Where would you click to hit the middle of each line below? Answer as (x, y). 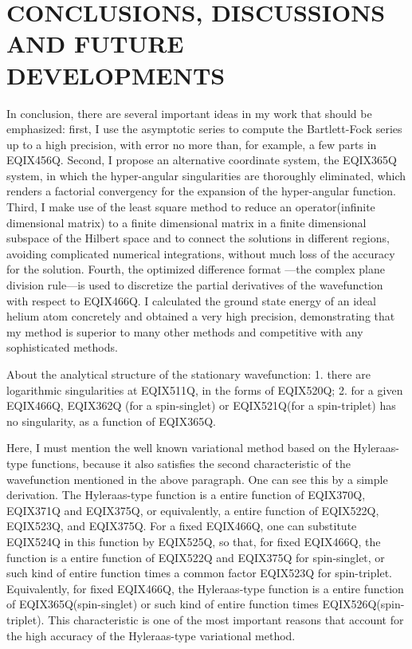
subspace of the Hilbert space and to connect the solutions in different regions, (198, 238)
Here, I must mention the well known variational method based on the (178, 448)
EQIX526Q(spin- (363, 604)
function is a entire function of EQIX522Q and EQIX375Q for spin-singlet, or (196, 557)
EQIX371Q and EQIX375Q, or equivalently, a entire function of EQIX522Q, (193, 510)
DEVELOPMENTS (116, 75)
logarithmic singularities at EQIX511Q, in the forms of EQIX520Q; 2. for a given (205, 389)
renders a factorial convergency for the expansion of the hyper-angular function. (201, 191)
